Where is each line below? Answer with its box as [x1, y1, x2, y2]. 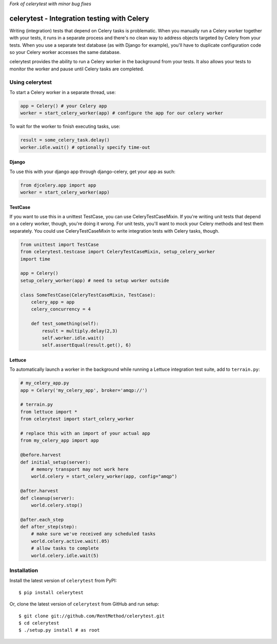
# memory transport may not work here [31, 466, 129, 472]
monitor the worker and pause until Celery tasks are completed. [9, 66, 145, 72]
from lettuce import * [20, 409, 77, 414]
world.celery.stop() [31, 502, 83, 508]
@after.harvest [20, 488, 58, 494]
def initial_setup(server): [20, 459, 91, 465]
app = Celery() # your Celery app [20, 103, 107, 109]
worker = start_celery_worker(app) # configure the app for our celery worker [20, 110, 223, 116]
